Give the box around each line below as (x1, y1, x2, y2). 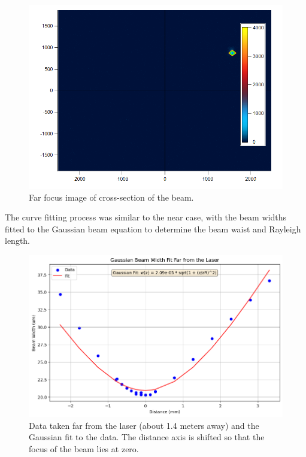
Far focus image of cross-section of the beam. (29, 190, 194, 203)
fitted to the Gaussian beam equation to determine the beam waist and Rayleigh (5, 222, 301, 235)
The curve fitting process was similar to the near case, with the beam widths (5, 211, 286, 223)
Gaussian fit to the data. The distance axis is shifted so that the (29, 431, 265, 443)
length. (5, 234, 31, 247)
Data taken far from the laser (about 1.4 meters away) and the (29, 419, 259, 431)
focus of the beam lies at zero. (29, 443, 139, 455)
